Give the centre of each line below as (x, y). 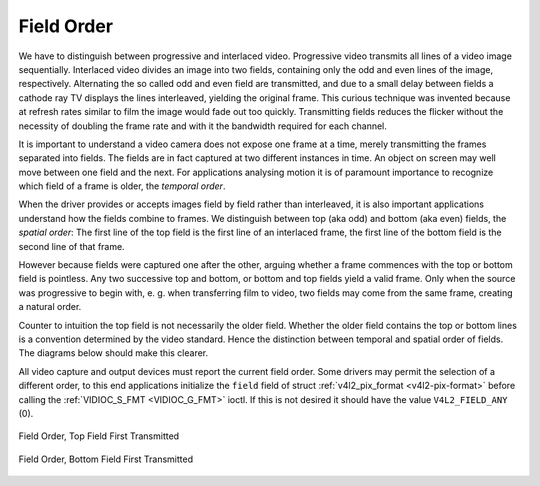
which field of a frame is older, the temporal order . (122, 186)
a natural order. (50, 307)
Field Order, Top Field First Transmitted (99, 436)
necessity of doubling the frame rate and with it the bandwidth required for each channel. (202, 126)
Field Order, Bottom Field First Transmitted (106, 459)
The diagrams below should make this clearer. (113, 353)
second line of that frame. (71, 246)
